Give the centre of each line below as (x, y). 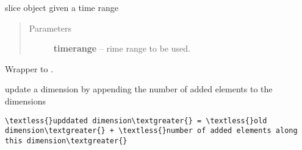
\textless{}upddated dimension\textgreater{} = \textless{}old (136, 121)
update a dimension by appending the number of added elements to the (139, 89)
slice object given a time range (62, 7)
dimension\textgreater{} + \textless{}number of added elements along (151, 131)
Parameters (50, 28)
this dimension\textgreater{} (66, 141)
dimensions (26, 101)
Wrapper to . (29, 68)
